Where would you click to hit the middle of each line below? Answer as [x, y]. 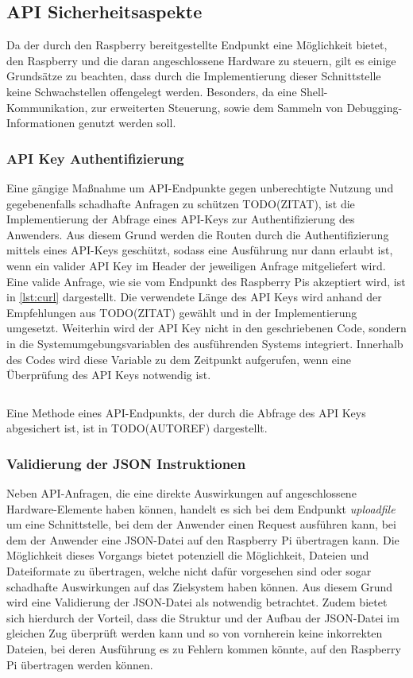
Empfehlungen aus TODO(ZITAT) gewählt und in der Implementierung [182, 312]
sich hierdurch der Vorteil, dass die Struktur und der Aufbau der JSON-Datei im [203, 617]
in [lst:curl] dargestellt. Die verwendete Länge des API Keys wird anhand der [194, 297]
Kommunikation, [47, 107]
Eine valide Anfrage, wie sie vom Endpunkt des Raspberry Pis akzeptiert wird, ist [206, 281]
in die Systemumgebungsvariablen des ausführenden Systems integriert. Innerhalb [205, 343]
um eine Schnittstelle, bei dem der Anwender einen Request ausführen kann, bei [201, 524]
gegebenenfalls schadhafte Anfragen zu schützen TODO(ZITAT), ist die [181, 203]
